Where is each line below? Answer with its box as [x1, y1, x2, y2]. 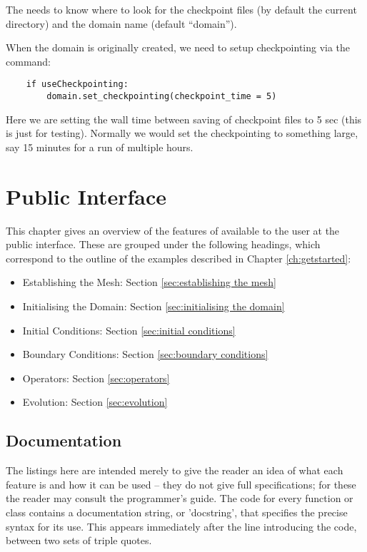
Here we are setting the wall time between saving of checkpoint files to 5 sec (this [6, 111, 362, 126]
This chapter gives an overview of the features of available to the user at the [6, 223, 340, 237]
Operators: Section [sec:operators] [22, 370, 170, 385]
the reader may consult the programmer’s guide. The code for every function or [6, 491, 353, 506]
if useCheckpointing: [26, 79, 129, 90]
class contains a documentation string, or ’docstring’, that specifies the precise [6, 504, 348, 519]
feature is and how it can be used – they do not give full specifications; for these [6, 476, 356, 491]
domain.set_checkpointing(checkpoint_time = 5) [46, 91, 277, 102]
